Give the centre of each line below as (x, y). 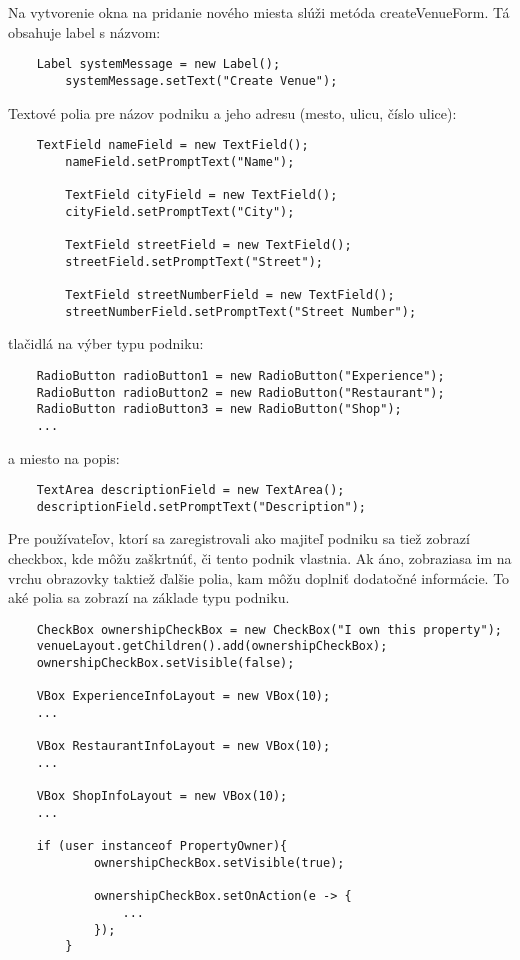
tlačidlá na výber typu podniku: (106, 343)
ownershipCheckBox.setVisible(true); (219, 863)
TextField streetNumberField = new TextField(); (230, 295)
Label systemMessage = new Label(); (158, 64)
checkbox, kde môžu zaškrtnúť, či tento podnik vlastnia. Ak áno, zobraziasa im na (260, 558)
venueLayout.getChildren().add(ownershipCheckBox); (212, 646)
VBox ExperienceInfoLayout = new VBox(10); (183, 696)
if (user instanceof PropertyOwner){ (162, 846)
